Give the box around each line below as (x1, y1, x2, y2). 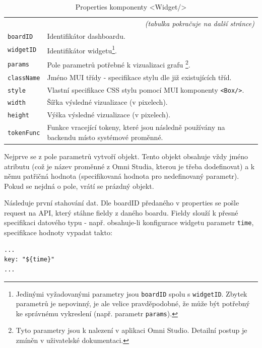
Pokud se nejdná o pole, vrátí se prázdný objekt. (4, 180, 154, 191)
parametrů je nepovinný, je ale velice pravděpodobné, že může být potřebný (16, 298, 250, 309)
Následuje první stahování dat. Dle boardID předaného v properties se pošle (4, 197, 239, 208)
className (8, 74, 40, 82)
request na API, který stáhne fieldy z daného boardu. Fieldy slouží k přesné (4, 207, 238, 218)
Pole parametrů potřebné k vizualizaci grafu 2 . (47, 58, 190, 69)
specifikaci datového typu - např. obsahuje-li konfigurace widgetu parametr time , (4, 217, 254, 228)
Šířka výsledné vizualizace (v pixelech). (47, 97, 168, 107)
